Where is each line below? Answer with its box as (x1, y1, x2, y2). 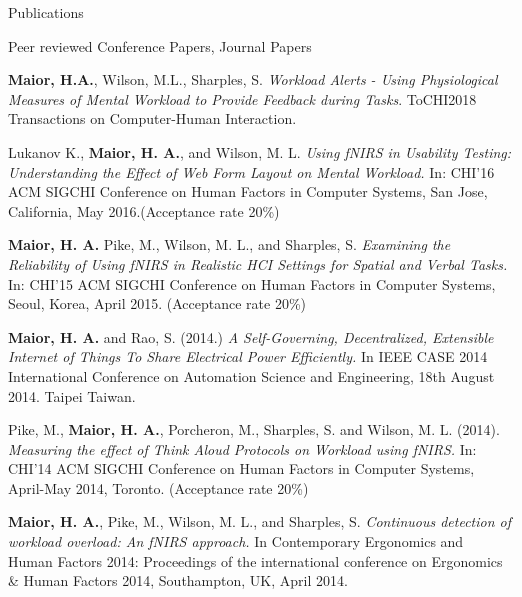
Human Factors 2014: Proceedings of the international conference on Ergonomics (8, 550, 503, 571)
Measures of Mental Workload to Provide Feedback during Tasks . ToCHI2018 (8, 88, 477, 109)
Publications (8, 2, 84, 22)
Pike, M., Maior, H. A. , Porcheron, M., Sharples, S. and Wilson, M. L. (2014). (8, 419, 500, 440)
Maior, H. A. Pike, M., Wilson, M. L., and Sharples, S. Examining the (8, 234, 451, 255)
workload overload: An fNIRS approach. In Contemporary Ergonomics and (8, 531, 464, 552)
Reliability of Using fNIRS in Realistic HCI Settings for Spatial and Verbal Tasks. (8, 253, 508, 274)
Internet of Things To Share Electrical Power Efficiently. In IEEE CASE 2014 (8, 346, 488, 367)
